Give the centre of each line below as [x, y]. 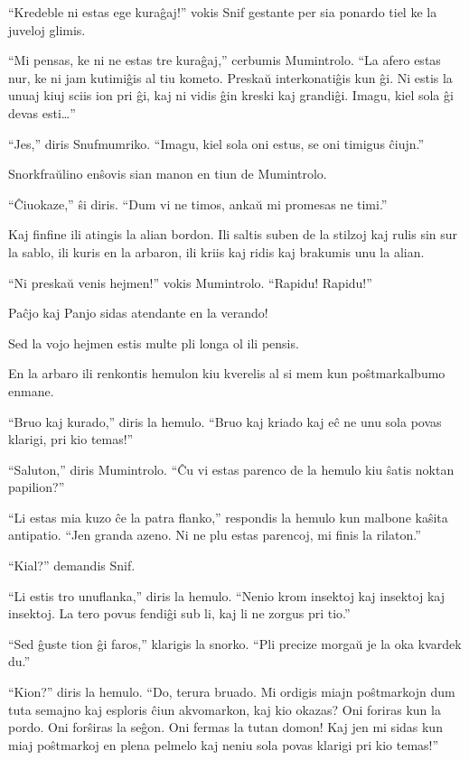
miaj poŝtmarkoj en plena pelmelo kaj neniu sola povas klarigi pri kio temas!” [224, 744]
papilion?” [37, 487]
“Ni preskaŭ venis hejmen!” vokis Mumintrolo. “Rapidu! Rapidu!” [190, 282]
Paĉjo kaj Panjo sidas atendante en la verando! [138, 313]
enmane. [31, 390]
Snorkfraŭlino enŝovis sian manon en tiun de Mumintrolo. [168, 174]
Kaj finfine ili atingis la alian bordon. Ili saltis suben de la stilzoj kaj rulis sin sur [233, 234]
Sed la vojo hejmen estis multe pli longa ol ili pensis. [154, 343]
